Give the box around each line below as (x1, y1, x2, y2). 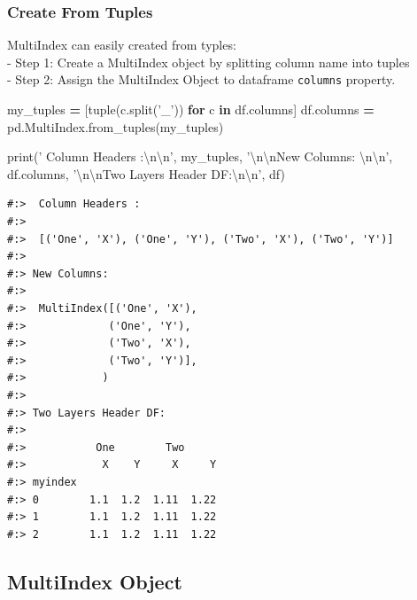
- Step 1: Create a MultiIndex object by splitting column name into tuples (7, 52, 410, 71)
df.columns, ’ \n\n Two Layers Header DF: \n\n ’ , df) (7, 164, 285, 183)
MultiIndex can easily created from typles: (7, 35, 236, 54)
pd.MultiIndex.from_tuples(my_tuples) (7, 117, 224, 136)
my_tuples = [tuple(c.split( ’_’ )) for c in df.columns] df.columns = (7, 100, 375, 119)
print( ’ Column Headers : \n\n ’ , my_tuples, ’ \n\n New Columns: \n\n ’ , (7, 147, 393, 166)
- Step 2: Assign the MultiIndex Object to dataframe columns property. (7, 70, 396, 89)
